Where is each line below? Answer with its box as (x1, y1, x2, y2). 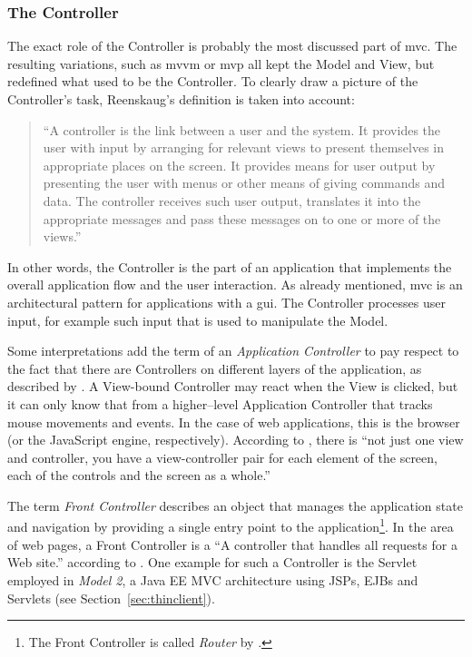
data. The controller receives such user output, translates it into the (43, 191, 421, 210)
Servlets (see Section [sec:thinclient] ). (7, 588, 215, 607)
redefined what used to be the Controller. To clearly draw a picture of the (7, 72, 418, 91)
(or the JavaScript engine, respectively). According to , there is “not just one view (7, 430, 464, 449)
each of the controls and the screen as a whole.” (7, 466, 270, 485)
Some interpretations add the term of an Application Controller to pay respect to (7, 341, 459, 360)
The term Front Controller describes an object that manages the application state (7, 495, 463, 515)
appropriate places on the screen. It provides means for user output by (43, 155, 436, 174)
